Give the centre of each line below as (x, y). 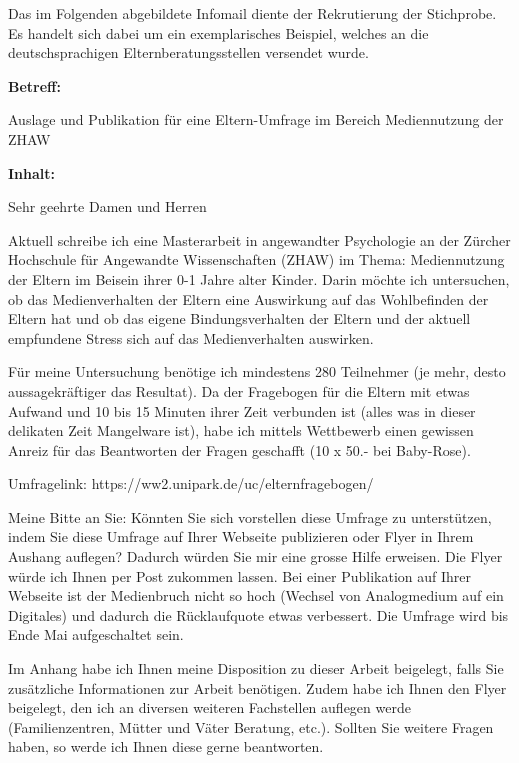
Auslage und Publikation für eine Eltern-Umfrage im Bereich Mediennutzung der (256, 119)
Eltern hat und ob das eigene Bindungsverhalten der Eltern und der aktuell (239, 318)
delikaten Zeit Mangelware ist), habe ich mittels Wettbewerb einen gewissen (241, 430)
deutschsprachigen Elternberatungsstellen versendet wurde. (188, 52)
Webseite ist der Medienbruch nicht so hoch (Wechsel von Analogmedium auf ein (256, 595)
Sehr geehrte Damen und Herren (107, 206)
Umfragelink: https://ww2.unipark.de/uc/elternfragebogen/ (191, 483)
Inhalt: (32, 172)
